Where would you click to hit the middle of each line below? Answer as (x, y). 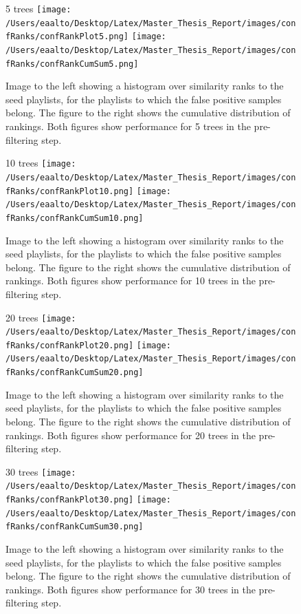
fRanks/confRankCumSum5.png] (72, 64)
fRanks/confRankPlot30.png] (70, 500)
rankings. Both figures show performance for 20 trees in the (131, 435)
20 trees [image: (41, 317)
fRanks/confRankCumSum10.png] (75, 218)
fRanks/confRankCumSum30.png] (75, 527)
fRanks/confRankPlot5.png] (67, 37)
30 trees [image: (41, 471)
